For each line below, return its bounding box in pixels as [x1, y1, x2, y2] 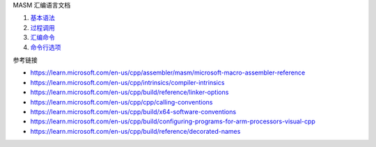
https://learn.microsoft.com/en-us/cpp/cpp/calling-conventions [30, 98, 213, 106]
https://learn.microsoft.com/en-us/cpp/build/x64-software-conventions [30, 107, 237, 116]
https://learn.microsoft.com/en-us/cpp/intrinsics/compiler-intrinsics [30, 78, 225, 86]
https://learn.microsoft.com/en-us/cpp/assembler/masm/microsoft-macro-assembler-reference [30, 68, 306, 77]
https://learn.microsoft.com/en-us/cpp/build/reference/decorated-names [30, 127, 241, 135]
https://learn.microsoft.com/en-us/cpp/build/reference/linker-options [30, 88, 229, 97]
